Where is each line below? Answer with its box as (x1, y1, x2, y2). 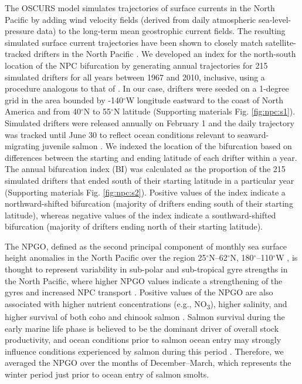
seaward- (237, 128, 269, 140)
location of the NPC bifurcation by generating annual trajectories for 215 (5, 59, 268, 71)
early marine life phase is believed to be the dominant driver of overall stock (5, 322, 279, 334)
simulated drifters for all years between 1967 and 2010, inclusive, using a (5, 70, 265, 83)
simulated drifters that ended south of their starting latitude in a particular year (5, 174, 294, 186)
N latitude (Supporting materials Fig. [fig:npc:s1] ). (113, 105, 296, 117)
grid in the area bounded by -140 (5, 93, 123, 106)
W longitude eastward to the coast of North (125, 93, 283, 106)
